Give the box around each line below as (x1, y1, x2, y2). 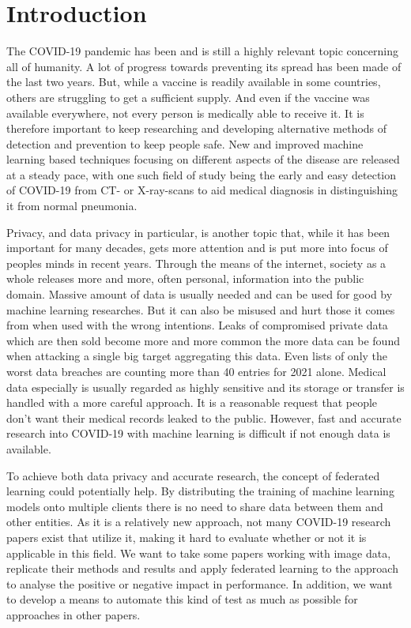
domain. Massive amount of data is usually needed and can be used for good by (6, 286, 393, 303)
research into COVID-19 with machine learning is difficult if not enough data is (6, 425, 390, 442)
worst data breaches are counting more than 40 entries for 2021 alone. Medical (6, 363, 386, 379)
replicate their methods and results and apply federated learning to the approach (6, 560, 398, 577)
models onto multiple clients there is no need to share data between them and (6, 498, 383, 514)
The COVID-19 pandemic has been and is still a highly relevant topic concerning (6, 43, 398, 59)
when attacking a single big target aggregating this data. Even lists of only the (6, 348, 388, 364)
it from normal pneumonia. (6, 197, 138, 214)
